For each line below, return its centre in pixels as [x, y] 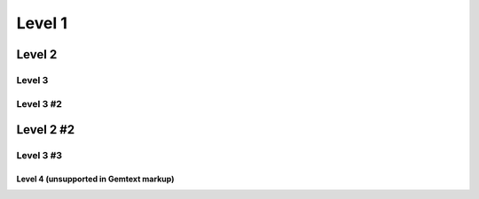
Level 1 [42, 23]
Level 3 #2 [39, 103]
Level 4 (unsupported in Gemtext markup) [95, 179]
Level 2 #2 [46, 130]
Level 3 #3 [39, 156]
